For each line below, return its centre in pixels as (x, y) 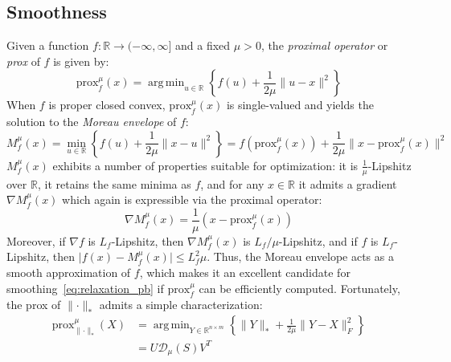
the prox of (34, 305)
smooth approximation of (69, 273)
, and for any (232, 183)
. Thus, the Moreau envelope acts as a (300, 256)
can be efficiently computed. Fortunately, (299, 288)
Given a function (48, 45)
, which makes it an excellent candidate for (245, 273)
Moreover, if (36, 240)
